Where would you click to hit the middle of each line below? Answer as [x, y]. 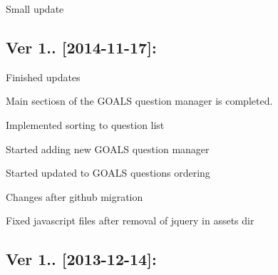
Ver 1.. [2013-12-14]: [81, 259]
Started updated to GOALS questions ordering [108, 173]
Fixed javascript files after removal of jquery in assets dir [130, 220]
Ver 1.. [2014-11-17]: [81, 47]
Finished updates [43, 77]
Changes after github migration [74, 196]
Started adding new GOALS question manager [108, 149]
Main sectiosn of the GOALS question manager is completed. [139, 101]
